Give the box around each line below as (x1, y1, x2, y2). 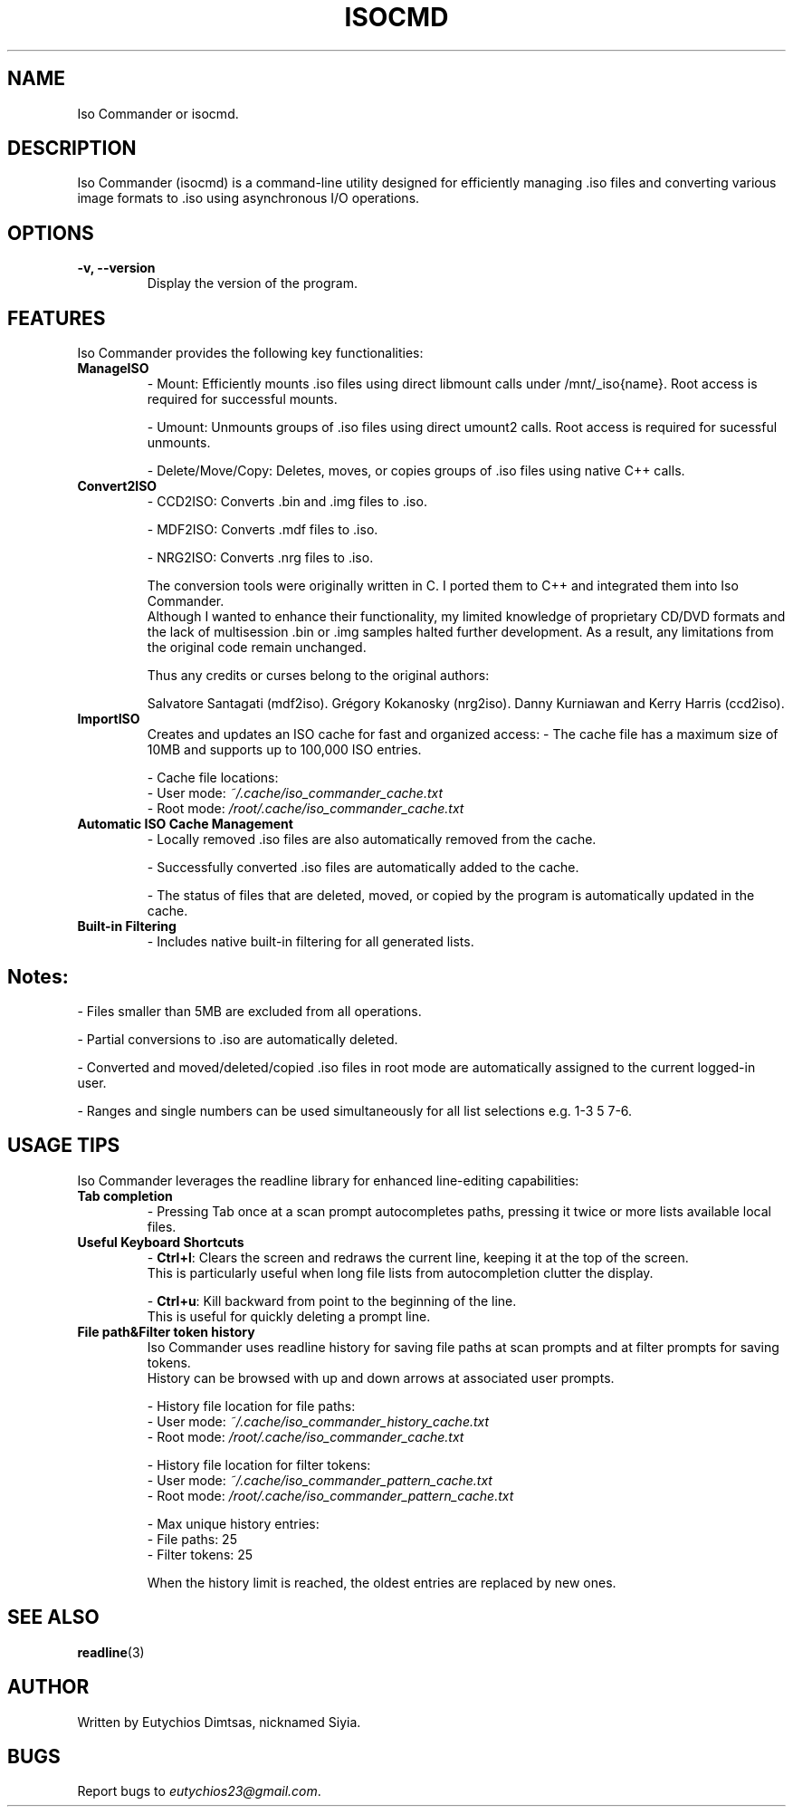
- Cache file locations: (147, 770, 279, 786)
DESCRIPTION (7, 137, 137, 160)
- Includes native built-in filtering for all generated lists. (147, 934, 474, 950)
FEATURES (7, 306, 106, 330)
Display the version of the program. (147, 275, 358, 292)
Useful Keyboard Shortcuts (77, 1233, 244, 1250)
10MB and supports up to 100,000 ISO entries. (147, 742, 422, 758)
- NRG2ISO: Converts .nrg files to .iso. (147, 550, 374, 566)
